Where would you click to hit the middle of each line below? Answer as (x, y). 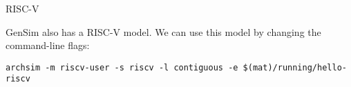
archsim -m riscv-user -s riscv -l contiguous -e (122, 67)
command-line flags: (48, 45)
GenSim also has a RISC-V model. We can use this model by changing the (163, 31)
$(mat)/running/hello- (295, 67)
